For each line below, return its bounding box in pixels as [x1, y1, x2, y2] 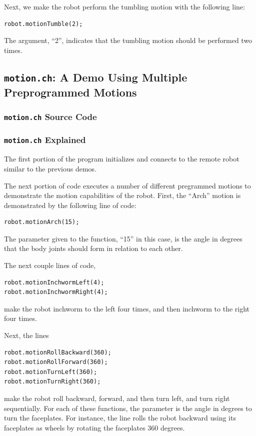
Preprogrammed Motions [4, 84, 137, 99]
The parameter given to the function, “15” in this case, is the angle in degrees [4, 233, 242, 243]
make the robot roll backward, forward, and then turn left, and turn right [4, 393, 230, 403]
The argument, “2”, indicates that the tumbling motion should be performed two [4, 35, 252, 45]
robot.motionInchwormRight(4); [4, 288, 108, 296]
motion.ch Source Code [4, 110, 97, 123]
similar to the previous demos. [4, 163, 97, 173]
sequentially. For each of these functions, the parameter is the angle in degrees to [4, 402, 252, 413]
